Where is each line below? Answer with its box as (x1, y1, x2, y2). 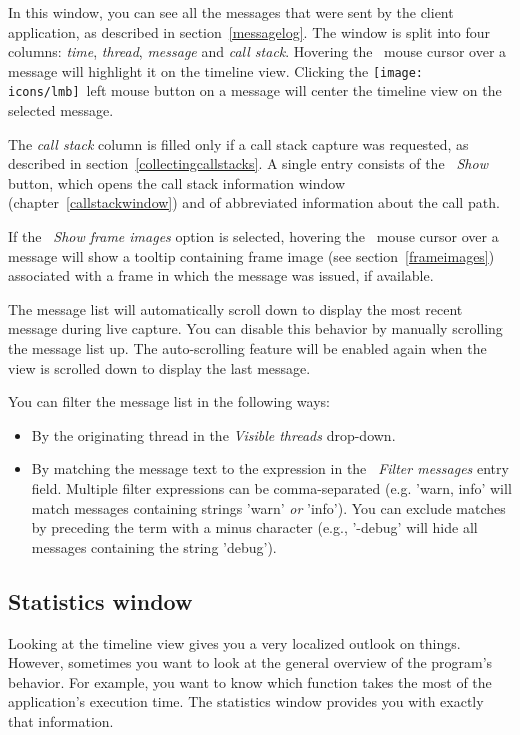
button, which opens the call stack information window (8, 172, 345, 193)
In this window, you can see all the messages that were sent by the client (8, 2, 454, 22)
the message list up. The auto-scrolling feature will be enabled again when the (8, 338, 487, 359)
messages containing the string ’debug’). (31, 536, 277, 557)
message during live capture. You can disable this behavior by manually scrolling (8, 318, 503, 339)
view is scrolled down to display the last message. (8, 357, 311, 378)
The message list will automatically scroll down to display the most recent (8, 298, 463, 319)
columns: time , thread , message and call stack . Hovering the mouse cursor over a (8, 41, 507, 62)
